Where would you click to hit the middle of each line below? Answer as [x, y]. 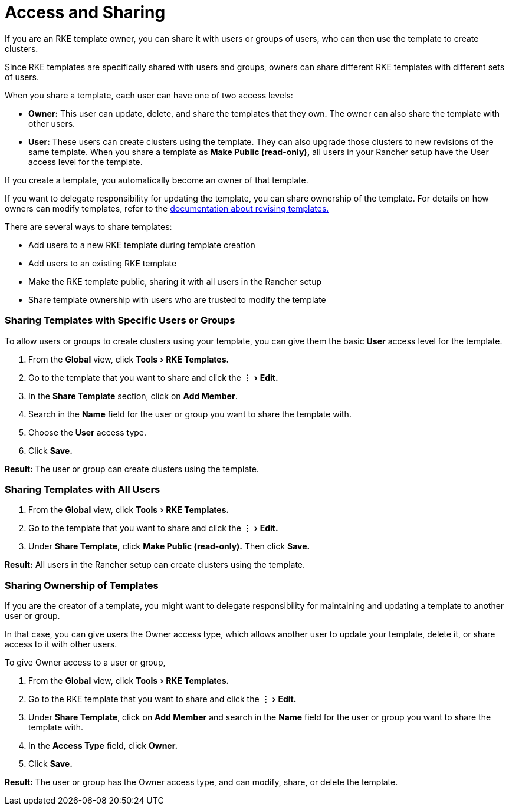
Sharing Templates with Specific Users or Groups [120, 320]
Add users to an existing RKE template [103, 263]
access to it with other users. [61, 644]
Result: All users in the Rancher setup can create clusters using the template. [155, 565]
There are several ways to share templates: [88, 226]
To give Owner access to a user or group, [85, 662]
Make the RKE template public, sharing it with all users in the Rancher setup [175, 281]
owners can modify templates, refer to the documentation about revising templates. [167, 208]
